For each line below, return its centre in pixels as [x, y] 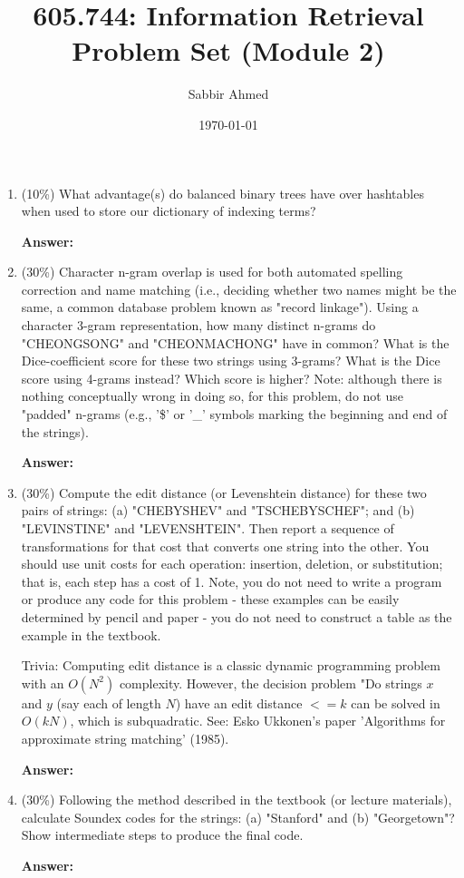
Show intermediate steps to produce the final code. [162, 835]
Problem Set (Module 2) [228, 50]
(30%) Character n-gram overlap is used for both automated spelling [212, 272]
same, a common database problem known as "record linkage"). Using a [220, 307]
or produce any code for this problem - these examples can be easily [210, 599]
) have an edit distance [239, 702]
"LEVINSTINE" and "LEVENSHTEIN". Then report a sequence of [208, 528]
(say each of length [109, 702]
